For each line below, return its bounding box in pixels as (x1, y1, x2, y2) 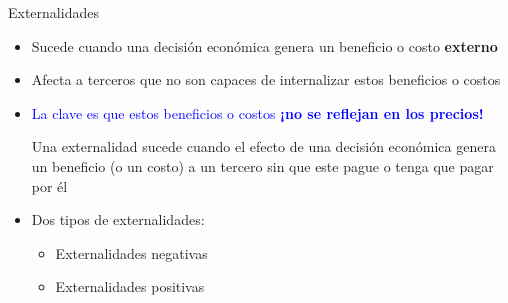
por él (31, 175, 68, 196)
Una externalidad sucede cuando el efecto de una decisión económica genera (31, 136, 496, 157)
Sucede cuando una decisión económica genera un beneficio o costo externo (31, 35, 498, 56)
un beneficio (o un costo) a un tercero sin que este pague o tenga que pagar (31, 155, 494, 176)
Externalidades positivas (55, 276, 205, 297)
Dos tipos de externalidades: (31, 209, 205, 230)
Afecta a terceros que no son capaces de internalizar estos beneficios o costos (31, 69, 501, 90)
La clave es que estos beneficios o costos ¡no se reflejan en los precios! (31, 102, 484, 123)
